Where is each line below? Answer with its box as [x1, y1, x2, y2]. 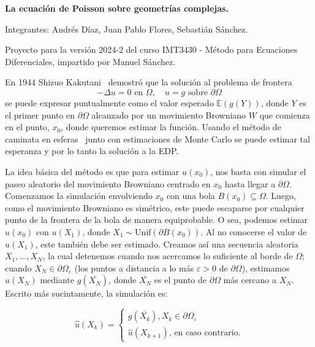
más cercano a [223, 273, 277, 286]
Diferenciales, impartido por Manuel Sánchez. [5, 55, 176, 68]
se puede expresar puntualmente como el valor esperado [5, 96, 214, 109]
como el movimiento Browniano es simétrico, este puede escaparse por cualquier [5, 201, 305, 214]
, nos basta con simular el [210, 165, 306, 177]
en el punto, [5, 120, 50, 133]
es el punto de [154, 273, 207, 286]
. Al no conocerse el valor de [200, 225, 307, 238]
